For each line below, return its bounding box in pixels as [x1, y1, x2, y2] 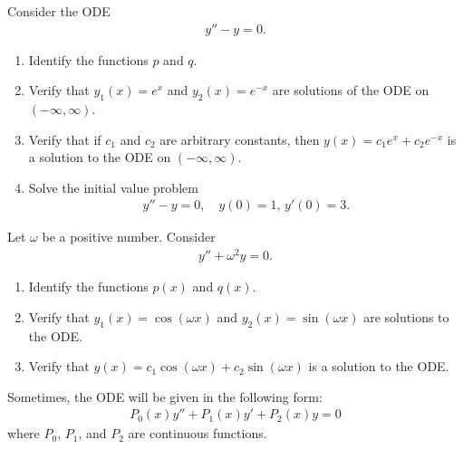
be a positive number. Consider [42, 227, 216, 246]
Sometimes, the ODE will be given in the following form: [7, 387, 323, 406]
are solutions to [363, 307, 449, 326]
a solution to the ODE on [28, 148, 171, 167]
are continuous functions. [128, 424, 267, 443]
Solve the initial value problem [28, 177, 198, 196]
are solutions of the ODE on [272, 81, 429, 100]
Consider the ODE [7, 2, 111, 20]
